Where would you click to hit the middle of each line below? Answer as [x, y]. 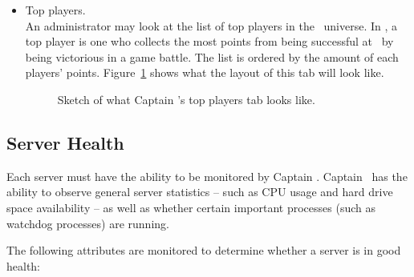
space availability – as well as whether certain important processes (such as [191, 207]
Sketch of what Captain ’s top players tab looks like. [186, 99]
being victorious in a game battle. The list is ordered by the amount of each [212, 56]
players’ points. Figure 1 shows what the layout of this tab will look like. [205, 72]
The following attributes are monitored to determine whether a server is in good [204, 250]
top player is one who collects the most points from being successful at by [209, 41]
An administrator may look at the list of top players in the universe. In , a [211, 25]
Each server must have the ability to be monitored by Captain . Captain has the [207, 176]
